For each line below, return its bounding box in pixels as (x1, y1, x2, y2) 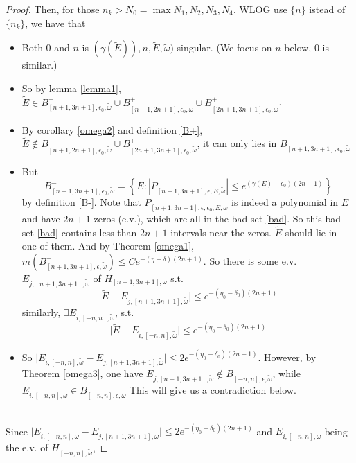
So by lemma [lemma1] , (21, 80, 121, 95)
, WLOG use (233, 2, 287, 16)
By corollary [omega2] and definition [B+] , (21, 122, 203, 137)
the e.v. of (6, 440, 48, 454)
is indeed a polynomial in (231, 195, 339, 209)
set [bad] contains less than (21, 225, 137, 239)
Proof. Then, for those (6, 2, 100, 16)
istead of (309, 2, 346, 16)
